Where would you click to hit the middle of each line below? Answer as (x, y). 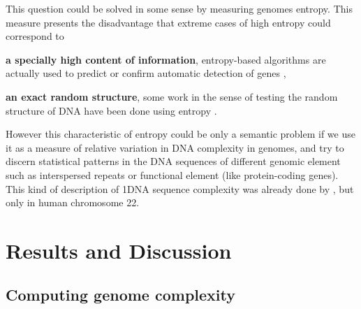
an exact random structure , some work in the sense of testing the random (172, 96)
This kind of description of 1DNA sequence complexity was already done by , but (180, 188)
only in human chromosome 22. (73, 202)
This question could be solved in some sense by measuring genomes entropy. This (179, 8)
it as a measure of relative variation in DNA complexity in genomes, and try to (175, 147)
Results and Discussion (119, 250)
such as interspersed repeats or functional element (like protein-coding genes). (172, 174)
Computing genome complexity (120, 295)
